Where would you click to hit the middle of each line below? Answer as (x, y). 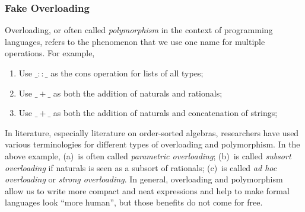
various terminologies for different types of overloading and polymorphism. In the (152, 144)
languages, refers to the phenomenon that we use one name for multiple (135, 41)
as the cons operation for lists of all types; (127, 73)
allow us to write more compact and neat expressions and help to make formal (147, 190)
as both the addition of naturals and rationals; (138, 93)
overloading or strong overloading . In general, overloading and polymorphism (144, 179)
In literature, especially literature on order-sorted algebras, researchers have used (152, 132)
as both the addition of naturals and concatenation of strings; (165, 113)
